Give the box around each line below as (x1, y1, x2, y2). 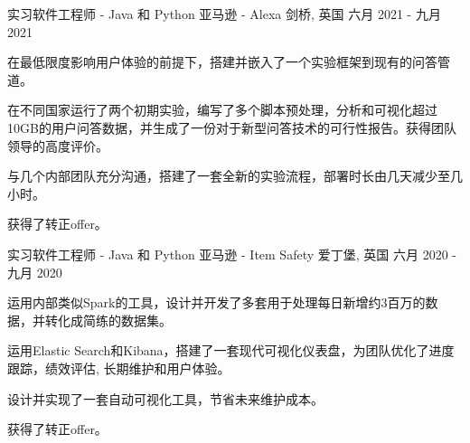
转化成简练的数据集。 (44, 310, 172, 329)
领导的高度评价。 (7, 136, 108, 155)
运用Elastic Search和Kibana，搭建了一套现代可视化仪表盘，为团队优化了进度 (7, 341, 455, 360)
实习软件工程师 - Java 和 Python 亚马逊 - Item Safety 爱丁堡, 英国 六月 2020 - (7, 244, 457, 263)
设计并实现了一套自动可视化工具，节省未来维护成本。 (7, 389, 324, 408)
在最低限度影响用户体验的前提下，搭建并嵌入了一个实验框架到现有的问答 (7, 52, 437, 71)
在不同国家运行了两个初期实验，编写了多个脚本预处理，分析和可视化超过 (7, 100, 437, 119)
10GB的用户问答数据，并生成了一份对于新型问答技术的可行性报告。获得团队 (7, 118, 456, 137)
